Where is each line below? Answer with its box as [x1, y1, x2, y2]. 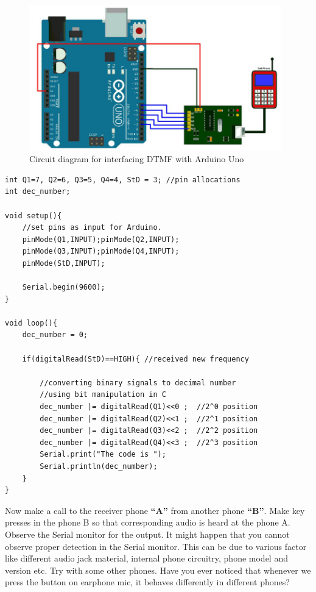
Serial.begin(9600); [22, 283, 105, 292]
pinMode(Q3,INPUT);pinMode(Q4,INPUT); [22, 247, 180, 256]
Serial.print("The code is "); [40, 450, 166, 459]
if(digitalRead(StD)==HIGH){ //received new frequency [22, 354, 249, 363]
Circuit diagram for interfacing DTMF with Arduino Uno [29, 152, 244, 165]
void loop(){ [5, 318, 57, 327]
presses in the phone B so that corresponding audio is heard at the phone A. [5, 516, 290, 529]
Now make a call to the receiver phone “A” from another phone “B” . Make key [5, 504, 305, 516]
